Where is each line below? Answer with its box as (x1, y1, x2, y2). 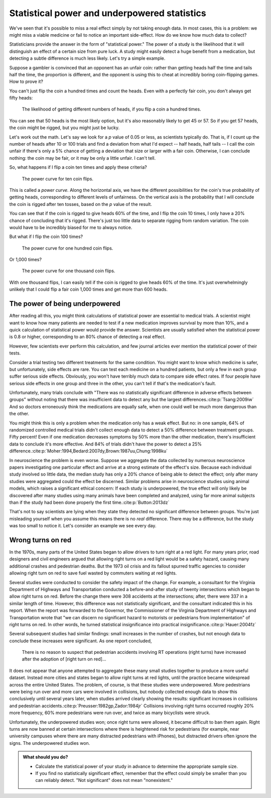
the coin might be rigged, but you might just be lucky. (9, 125, 120, 131)
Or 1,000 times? (9, 257, 42, 263)
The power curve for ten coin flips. (22, 176, 94, 182)
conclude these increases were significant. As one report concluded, (9, 638, 152, 644)
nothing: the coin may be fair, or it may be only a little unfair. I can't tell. (9, 155, 156, 161)
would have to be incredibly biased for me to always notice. (9, 224, 132, 231)
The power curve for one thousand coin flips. (22, 268, 115, 274)
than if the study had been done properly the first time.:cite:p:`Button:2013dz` (9, 499, 170, 505)
